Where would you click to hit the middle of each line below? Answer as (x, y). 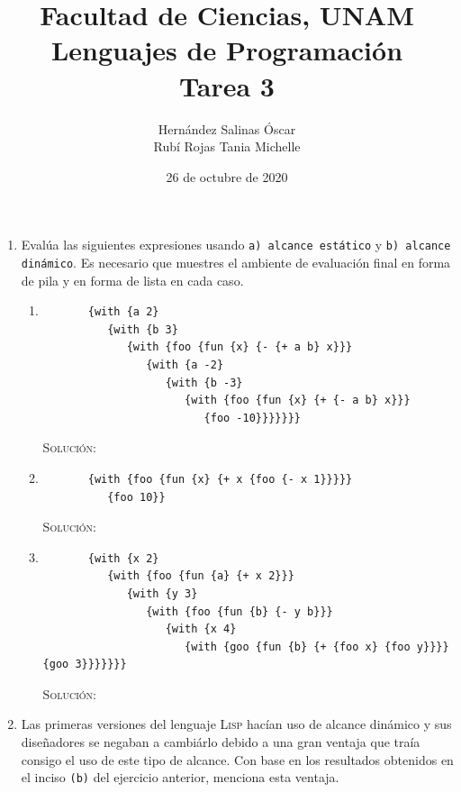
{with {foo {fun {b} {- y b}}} (240, 611)
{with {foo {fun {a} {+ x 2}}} (201, 576)
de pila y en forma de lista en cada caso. (132, 280)
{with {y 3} (162, 593)
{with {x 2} (123, 558)
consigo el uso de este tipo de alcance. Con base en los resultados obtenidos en (237, 759)
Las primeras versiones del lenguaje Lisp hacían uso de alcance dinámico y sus (236, 724)
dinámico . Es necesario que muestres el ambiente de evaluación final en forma (236, 262)
